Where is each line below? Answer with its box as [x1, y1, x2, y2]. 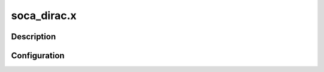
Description [11, 32, 56, 42]
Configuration [11, 51, 65, 61]
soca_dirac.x [11, 9, 77, 22]
